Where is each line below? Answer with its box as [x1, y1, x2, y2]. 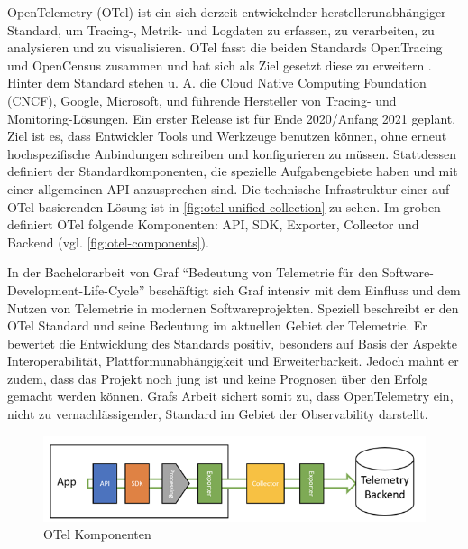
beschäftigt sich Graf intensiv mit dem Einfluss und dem [149, 280, 461, 299]
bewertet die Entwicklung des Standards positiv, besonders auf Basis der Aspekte [7, 333, 457, 352]
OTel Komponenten [43, 525, 151, 544]
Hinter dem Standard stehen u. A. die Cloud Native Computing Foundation [7, 73, 427, 92]
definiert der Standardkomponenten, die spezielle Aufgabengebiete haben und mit [7, 162, 458, 181]
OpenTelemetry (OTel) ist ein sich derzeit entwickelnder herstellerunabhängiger [7, 3, 446, 21]
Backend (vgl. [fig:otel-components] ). [7, 232, 209, 251]
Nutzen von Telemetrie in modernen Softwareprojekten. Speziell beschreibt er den [7, 298, 459, 317]
